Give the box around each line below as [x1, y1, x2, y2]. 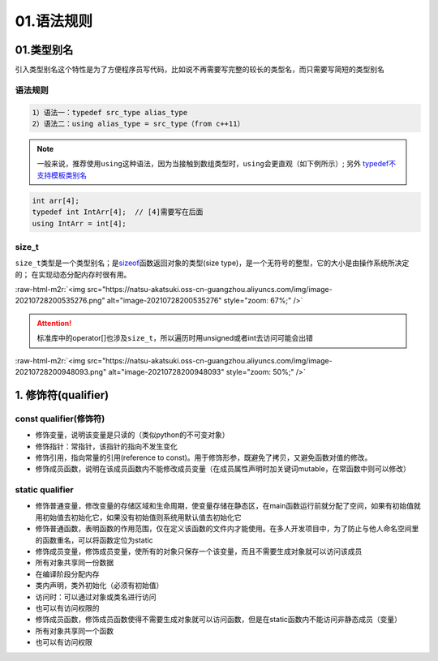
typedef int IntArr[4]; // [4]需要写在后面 [32, 208, 204, 217]
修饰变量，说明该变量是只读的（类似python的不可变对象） [35, 430, 230, 440]
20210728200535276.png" [15, 296, 105, 306]
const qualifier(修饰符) [15, 413, 105, 424]
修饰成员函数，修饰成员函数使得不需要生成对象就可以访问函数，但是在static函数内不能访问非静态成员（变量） [35, 615, 401, 625]
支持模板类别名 [36, 170, 87, 180]
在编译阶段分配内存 [35, 569, 100, 579]
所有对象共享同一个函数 [35, 625, 114, 636]
